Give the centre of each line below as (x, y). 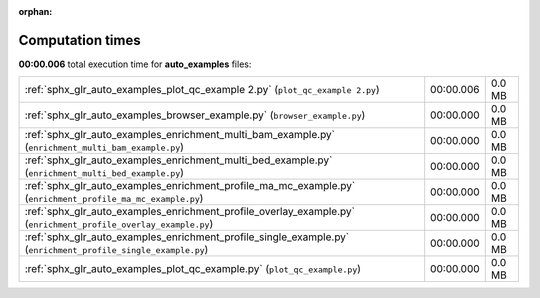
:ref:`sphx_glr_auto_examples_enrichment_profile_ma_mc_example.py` (190, 186)
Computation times (79, 40)
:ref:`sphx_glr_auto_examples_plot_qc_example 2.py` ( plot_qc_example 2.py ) (202, 90)
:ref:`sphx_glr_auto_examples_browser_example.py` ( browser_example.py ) (195, 115)
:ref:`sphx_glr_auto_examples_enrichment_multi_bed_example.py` (178, 160)
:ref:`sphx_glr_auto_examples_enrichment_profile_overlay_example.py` (189, 212)
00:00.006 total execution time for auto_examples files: (135, 64)
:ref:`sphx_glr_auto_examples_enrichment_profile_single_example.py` (187, 237)
